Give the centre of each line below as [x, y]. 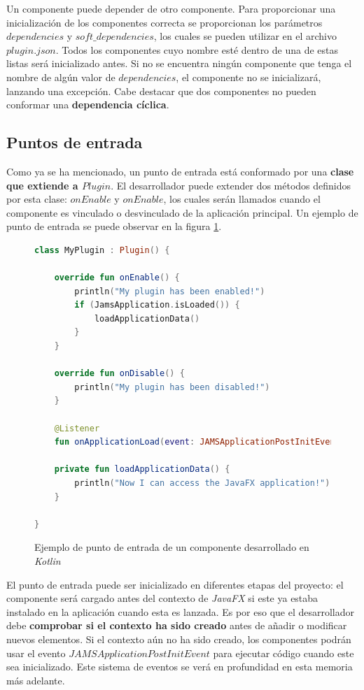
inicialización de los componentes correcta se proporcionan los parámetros [164, 22]
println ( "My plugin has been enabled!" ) [170, 291]
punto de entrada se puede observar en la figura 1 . [114, 226]
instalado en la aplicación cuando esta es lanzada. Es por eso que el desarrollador [181, 611]
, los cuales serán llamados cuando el [242, 199]
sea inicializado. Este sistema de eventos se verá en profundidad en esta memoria [180, 667]
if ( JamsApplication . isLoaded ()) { [157, 305]
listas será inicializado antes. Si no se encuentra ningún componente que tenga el [179, 63]
